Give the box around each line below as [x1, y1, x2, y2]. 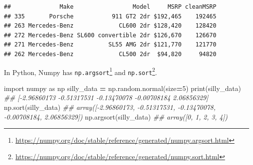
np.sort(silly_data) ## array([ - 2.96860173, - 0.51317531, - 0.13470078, [4, 102, 216, 112]
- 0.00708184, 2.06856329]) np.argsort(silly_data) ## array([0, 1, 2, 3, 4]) [4, 111, 228, 121]
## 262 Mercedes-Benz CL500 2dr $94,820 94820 [4, 50, 217, 58]
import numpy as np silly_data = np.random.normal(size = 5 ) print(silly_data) [4, 83, 241, 93]
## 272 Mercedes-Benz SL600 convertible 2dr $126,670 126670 [4, 31, 217, 39]
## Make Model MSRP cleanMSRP [4, 3, 217, 10]
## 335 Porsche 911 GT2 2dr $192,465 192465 [4, 13, 217, 20]
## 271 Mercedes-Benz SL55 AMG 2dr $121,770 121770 [4, 41, 217, 48]
